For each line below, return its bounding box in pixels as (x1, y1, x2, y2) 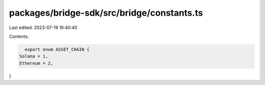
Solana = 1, (19, 54, 49, 59)
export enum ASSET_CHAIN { (25, 47, 90, 52)
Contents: (9, 33, 29, 39)
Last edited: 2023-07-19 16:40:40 (9, 25, 78, 30)
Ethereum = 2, (19, 60, 53, 66)
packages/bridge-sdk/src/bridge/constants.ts (9, 7, 203, 18)
